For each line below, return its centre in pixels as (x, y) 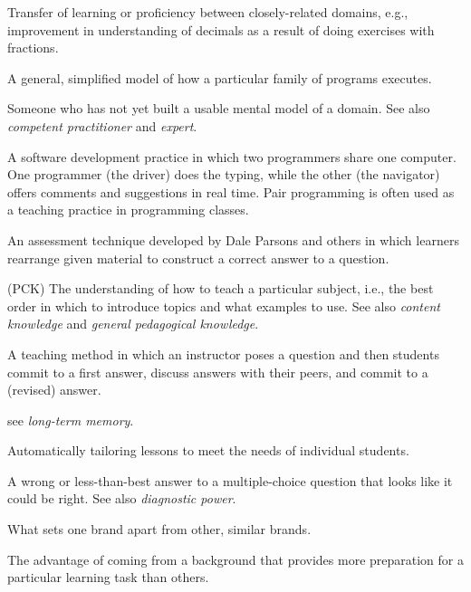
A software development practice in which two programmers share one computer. (232, 156)
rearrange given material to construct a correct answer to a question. (198, 258)
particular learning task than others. (108, 577)
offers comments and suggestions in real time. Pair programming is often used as (231, 191)
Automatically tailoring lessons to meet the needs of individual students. (208, 450)
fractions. (33, 48)
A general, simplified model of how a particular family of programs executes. (220, 77)
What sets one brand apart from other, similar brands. (159, 529)
